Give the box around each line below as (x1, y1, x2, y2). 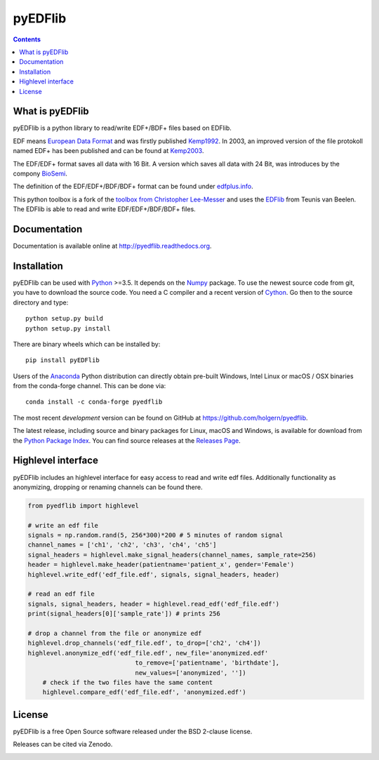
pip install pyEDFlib (25, 356, 100, 364)
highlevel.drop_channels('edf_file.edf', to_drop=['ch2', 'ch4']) (27, 639, 261, 647)
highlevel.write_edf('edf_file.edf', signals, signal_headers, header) (27, 571, 280, 578)
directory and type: (13, 298, 69, 307)
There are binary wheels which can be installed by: (13, 340, 161, 348)
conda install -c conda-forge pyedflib (25, 398, 163, 406)
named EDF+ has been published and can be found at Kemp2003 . (13, 147, 204, 155)
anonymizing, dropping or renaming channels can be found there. (13, 483, 203, 491)
